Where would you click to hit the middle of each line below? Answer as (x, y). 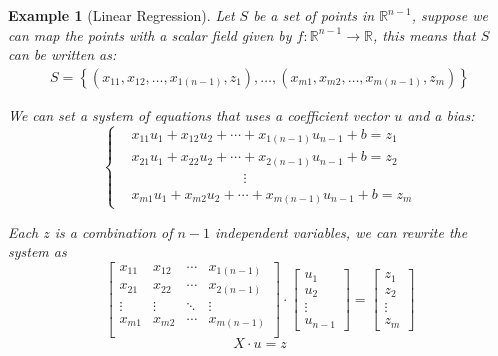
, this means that (424, 34)
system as (37, 251)
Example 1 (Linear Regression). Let (121, 15)
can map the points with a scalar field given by (150, 34)
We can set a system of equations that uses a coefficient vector (199, 114)
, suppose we (449, 15)
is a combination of (113, 231)
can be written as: (62, 54)
